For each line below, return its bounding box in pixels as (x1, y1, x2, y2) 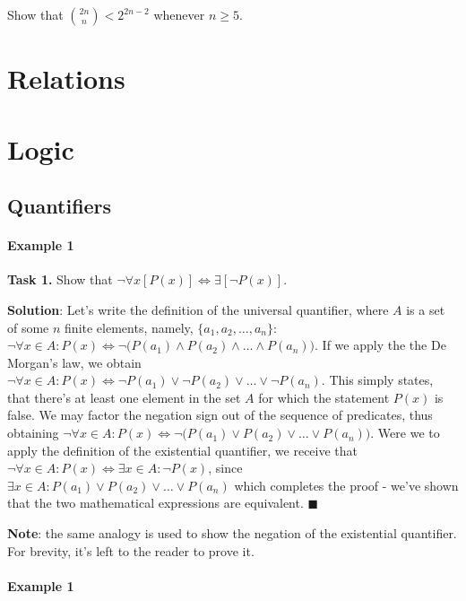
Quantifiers (7, 192, 112, 220)
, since (208, 458, 243, 477)
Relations (7, 60, 125, 97)
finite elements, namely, (65, 318, 194, 336)
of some (7, 318, 49, 336)
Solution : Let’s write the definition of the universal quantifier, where (7, 300, 389, 318)
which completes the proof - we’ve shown (234, 475, 459, 494)
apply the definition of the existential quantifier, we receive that (7, 440, 358, 459)
